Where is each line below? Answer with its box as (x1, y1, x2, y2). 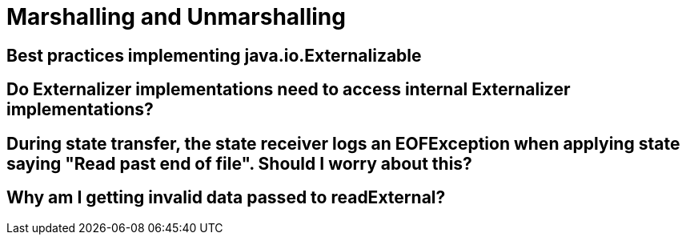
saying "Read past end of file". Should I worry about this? (6, 153, 472, 174)
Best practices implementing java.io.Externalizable (6, 45, 422, 66)
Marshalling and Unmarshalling (6, 3, 346, 30)
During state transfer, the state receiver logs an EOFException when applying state (6, 133, 680, 154)
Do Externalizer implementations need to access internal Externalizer (6, 79, 571, 100)
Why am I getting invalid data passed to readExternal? (6, 187, 446, 208)
